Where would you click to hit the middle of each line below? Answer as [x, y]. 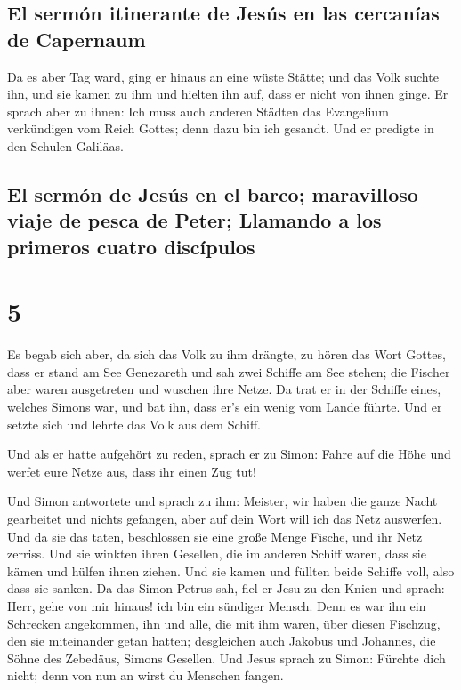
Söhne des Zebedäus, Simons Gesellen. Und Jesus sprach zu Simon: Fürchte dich [226, 658]
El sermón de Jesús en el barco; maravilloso [213, 193]
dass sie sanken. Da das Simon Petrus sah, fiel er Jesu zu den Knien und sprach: [226, 588]
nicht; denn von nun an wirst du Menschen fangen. [146, 675]
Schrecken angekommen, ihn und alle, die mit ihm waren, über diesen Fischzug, [224, 623]
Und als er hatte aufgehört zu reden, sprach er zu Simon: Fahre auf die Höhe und [229, 454]
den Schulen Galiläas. [65, 145]
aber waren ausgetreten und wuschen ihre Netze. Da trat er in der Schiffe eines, [224, 389]
